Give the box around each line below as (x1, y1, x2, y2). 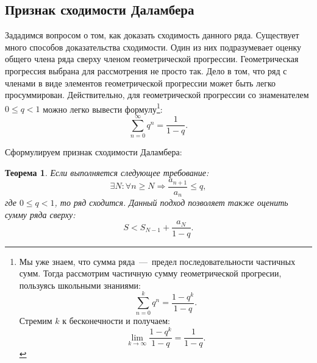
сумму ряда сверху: (5, 208, 76, 220)
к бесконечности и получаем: (62, 314, 170, 327)
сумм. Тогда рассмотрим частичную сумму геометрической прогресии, (19, 267, 282, 280)
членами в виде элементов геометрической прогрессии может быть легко (5, 76, 276, 89)
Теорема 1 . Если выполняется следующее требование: (5, 166, 209, 178)
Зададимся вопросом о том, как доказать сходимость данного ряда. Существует (5, 29, 299, 41)
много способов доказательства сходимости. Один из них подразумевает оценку (5, 40, 302, 53)
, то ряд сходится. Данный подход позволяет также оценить (54, 196, 288, 209)
